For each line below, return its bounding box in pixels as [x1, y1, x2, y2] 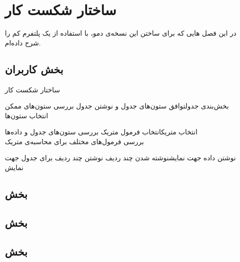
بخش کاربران [5, 61, 64, 76]
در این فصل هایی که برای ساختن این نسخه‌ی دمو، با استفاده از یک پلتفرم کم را [5, 28, 237, 38]
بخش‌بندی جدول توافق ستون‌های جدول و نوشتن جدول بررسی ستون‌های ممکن [5, 101, 229, 111]
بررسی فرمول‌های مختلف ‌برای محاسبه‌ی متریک [5, 136, 144, 146]
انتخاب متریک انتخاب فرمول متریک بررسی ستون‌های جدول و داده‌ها [5, 127, 197, 137]
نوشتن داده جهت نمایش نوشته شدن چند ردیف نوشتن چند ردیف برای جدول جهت [5, 153, 236, 163]
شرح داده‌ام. [5, 37, 41, 47]
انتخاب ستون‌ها [5, 110, 48, 120]
